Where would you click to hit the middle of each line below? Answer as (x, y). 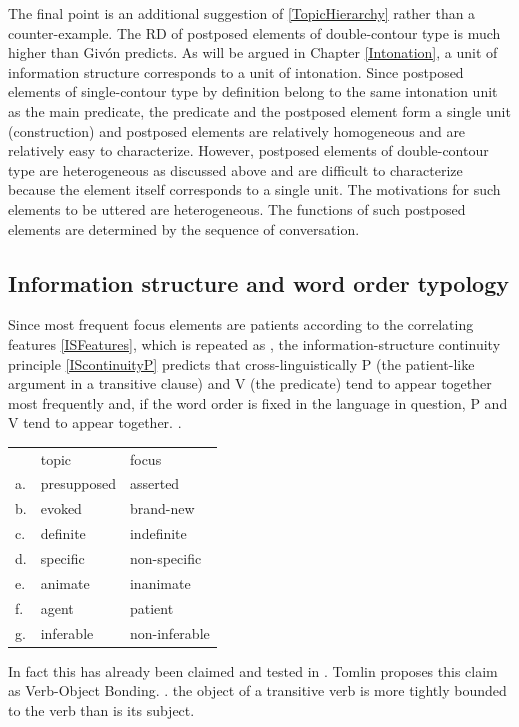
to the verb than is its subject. (101, 709)
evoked (61, 508)
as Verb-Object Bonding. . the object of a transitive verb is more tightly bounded (257, 690)
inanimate (160, 582)
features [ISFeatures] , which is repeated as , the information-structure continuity (254, 343)
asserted (154, 483)
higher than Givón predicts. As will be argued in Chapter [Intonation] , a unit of (253, 52)
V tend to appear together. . (95, 422)
